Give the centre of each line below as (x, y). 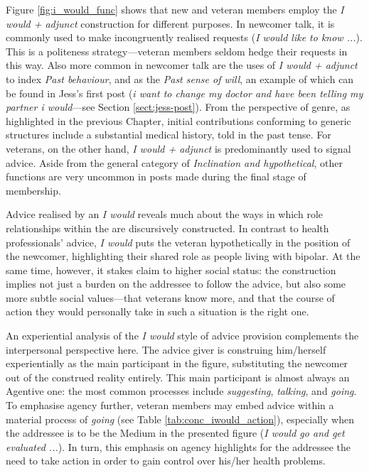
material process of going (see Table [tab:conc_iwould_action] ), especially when (180, 419)
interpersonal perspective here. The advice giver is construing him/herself (166, 349)
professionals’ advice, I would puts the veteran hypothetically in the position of (178, 242)
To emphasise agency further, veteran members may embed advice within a (170, 405)
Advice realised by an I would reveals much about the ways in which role (164, 214)
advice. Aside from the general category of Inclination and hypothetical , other (174, 162)
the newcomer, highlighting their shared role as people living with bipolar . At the (183, 256)
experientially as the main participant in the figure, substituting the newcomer (177, 363)
